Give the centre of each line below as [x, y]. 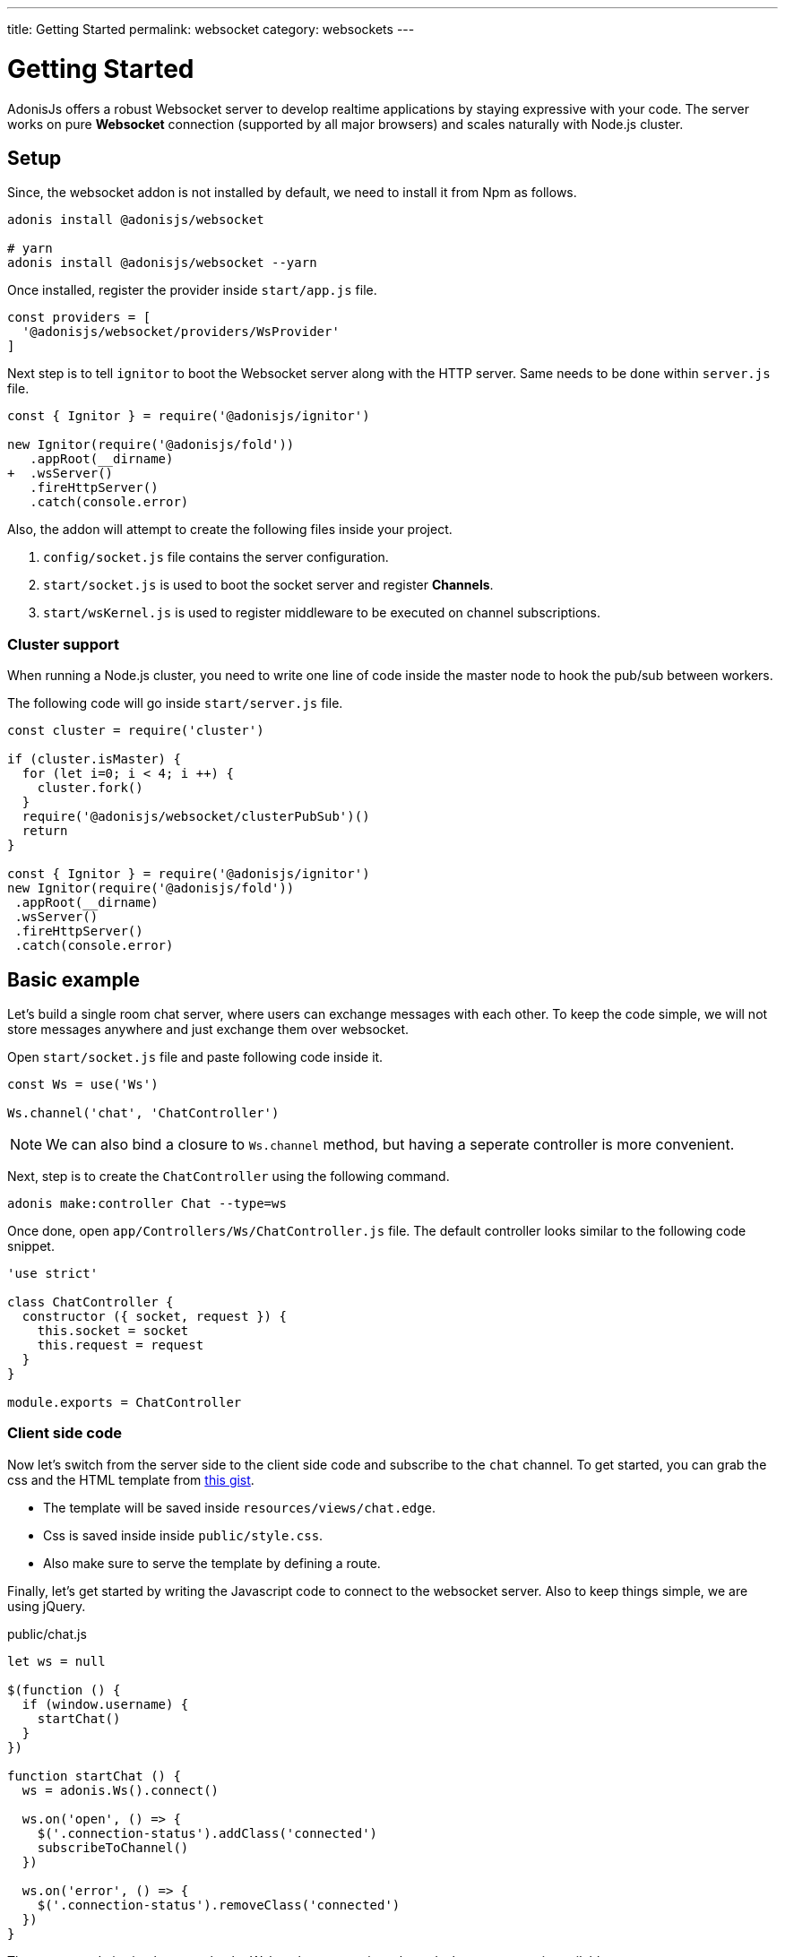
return [45, 831]
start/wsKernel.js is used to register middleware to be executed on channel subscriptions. [322, 613]
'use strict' [53, 1273]
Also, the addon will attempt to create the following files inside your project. [230, 530]
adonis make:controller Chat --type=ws [147, 1203]
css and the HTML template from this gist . [131, 1479]
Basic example [73, 979]
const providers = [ [79, 318]
